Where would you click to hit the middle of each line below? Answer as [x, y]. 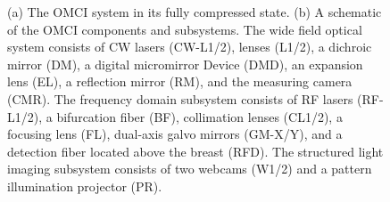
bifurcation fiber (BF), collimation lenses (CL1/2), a [199, 116]
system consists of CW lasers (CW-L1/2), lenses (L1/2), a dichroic [190, 47]
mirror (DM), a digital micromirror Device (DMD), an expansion [185, 64]
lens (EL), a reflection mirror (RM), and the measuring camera [180, 81]
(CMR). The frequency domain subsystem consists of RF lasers [180, 98]
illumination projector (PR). [85, 186]
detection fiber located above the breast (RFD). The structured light [195, 151]
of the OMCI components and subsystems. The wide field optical [185, 29]
